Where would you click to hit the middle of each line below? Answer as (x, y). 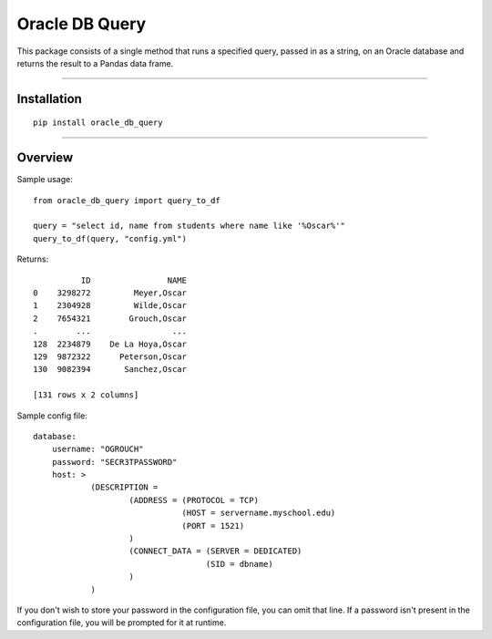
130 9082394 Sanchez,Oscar (110, 370)
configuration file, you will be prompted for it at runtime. (122, 623)
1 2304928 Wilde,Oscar (110, 306)
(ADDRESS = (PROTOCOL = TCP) (194, 500)
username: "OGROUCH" (97, 449)
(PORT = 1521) (213, 526)
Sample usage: (45, 180)
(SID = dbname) (239, 564)
